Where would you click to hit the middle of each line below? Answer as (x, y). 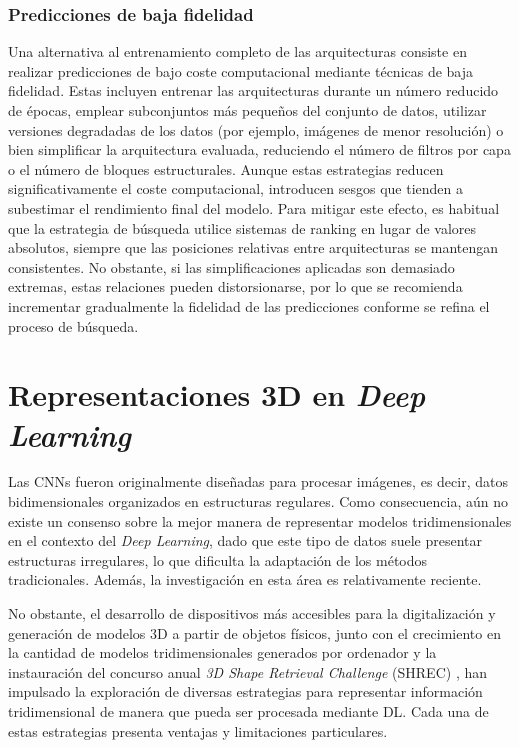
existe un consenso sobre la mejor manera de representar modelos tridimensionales (260, 520)
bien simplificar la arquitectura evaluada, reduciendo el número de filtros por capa (259, 149)
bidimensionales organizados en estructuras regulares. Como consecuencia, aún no (258, 501)
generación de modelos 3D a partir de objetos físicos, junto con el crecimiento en (254, 632)
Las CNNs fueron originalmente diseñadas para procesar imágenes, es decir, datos (258, 481)
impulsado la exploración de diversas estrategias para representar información (245, 691)
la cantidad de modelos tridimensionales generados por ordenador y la (222, 652)
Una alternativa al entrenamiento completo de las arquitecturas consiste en (237, 51)
